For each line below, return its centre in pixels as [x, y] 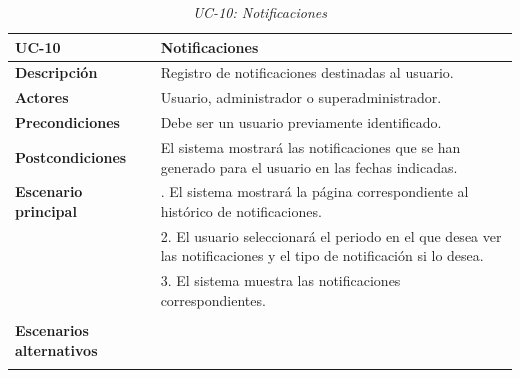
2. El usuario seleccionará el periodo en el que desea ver [331, 235]
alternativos [56, 349]
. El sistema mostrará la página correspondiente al [314, 191]
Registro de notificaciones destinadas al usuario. [307, 72]
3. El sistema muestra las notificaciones [280, 280]
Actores [42, 97]
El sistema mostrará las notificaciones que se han [310, 146]
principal [46, 211]
